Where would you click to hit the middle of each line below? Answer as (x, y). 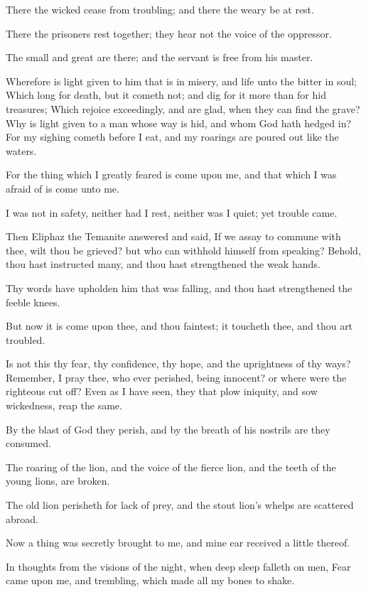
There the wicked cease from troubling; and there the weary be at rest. (160, 9)
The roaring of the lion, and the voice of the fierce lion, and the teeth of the (171, 467)
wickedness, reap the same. (64, 405)
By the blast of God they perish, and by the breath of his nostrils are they (168, 429)
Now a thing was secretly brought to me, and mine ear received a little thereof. (178, 543)
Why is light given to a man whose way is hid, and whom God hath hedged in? (179, 123)
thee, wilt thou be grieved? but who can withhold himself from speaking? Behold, (183, 250)
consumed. (28, 443)
